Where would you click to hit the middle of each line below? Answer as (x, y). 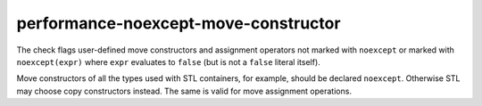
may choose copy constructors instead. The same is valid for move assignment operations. (184, 91)
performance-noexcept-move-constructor (179, 23)
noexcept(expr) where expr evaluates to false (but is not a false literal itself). (168, 61)
